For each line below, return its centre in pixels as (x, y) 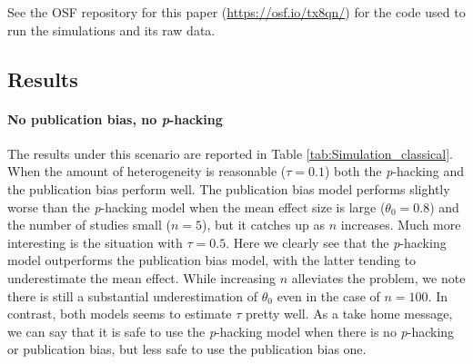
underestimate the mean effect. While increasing (141, 277)
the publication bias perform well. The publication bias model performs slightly (229, 188)
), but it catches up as (264, 225)
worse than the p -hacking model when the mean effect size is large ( (196, 207)
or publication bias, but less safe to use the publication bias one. (187, 349)
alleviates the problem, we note (378, 277)
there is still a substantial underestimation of (133, 295)
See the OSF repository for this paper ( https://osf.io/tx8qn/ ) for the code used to (236, 12)
